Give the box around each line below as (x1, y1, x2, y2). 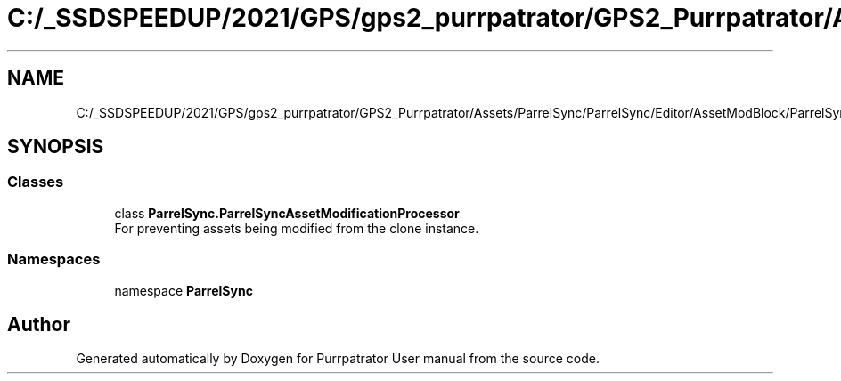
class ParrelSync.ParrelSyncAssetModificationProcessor (114, 205, 460, 221)
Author (7, 312, 70, 336)
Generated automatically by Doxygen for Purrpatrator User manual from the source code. (76, 351, 600, 367)
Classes (7, 173, 64, 191)
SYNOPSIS (7, 135, 104, 158)
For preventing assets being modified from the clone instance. (114, 220, 479, 236)
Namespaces (7, 250, 101, 269)
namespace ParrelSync (114, 282, 253, 298)
